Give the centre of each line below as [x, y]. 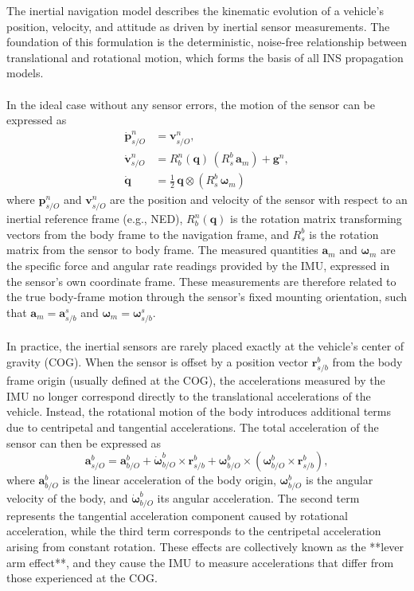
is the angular [340, 480]
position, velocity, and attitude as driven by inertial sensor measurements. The [198, 26]
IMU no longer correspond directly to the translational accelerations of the [189, 395]
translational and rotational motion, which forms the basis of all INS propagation [205, 57]
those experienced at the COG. [82, 578]
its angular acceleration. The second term [258, 498]
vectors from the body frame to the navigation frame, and [148, 234]
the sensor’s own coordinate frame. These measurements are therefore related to [201, 281]
